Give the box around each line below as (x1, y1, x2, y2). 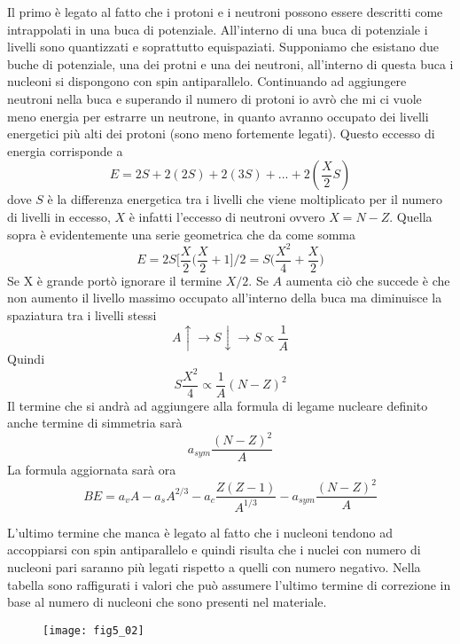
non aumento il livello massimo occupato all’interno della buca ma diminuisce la (7, 288, 442, 307)
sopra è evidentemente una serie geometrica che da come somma (7, 224, 356, 243)
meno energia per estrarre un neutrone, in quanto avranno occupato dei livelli (7, 106, 429, 125)
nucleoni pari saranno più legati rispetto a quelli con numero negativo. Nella (7, 558, 421, 577)
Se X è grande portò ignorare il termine (7, 271, 222, 289)
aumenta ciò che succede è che (285, 271, 450, 289)
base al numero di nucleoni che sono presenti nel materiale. (7, 593, 327, 611)
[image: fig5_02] (43, 624, 144, 637)
